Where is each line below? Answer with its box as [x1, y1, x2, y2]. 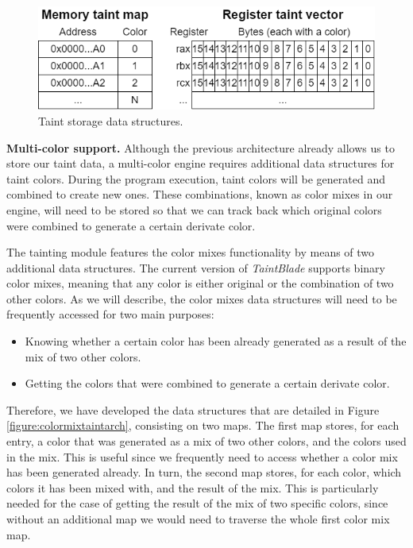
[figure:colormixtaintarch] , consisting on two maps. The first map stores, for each [6, 417, 399, 434]
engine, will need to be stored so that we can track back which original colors [6, 201, 382, 218]
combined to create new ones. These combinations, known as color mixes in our [6, 186, 393, 203]
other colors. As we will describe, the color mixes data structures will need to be [6, 290, 397, 307]
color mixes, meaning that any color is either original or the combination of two [6, 275, 394, 291]
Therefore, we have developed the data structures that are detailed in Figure [6, 401, 380, 418]
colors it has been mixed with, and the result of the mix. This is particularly [6, 479, 379, 496]
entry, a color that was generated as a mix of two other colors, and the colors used [6, 433, 407, 450]
